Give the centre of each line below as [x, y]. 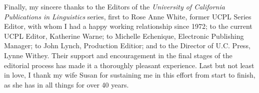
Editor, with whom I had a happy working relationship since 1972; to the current [128, 26]
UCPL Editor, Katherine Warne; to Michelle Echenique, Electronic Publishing [124, 36]
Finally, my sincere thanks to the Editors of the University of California [114, 6]
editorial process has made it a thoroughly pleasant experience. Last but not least [129, 65]
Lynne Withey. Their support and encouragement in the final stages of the [118, 55]
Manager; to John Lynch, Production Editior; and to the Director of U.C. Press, [127, 46]
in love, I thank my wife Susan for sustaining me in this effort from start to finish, [130, 75]
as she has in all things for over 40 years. [66, 84]
